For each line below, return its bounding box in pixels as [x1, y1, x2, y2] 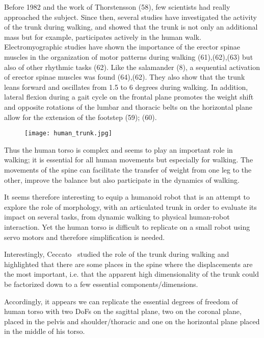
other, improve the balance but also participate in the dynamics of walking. [4, 174, 240, 185]
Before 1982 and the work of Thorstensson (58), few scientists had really [4, 2, 230, 12]
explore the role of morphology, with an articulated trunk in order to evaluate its [4, 201, 257, 212]
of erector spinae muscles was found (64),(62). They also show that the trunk [4, 71, 245, 82]
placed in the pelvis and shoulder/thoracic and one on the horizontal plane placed [4, 316, 260, 326]
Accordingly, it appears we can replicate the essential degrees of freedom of [4, 296, 238, 306]
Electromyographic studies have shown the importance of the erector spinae [4, 41, 241, 52]
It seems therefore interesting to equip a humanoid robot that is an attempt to [4, 191, 250, 202]
